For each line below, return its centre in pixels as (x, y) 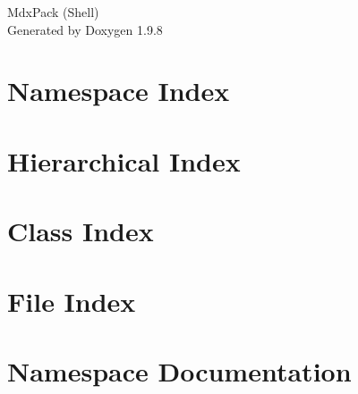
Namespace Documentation (179, 370)
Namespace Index (119, 91)
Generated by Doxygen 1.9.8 (85, 29)
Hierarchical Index (124, 160)
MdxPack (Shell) (53, 12)
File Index (72, 301)
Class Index (81, 231)
